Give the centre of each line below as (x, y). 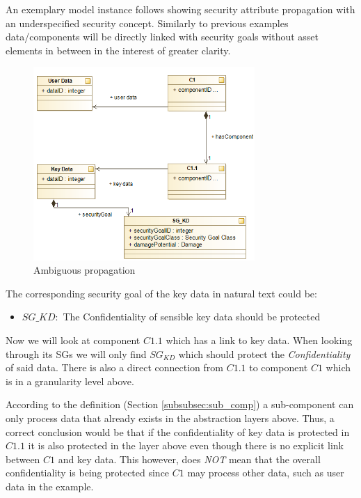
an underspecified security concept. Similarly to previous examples (147, 23)
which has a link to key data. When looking (259, 340)
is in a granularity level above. (70, 381)
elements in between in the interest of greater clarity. (118, 50)
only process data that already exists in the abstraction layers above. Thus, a (170, 418)
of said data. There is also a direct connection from (114, 367)
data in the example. (50, 486)
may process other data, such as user (266, 473)
